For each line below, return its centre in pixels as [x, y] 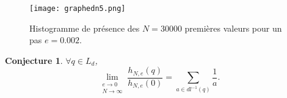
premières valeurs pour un [233, 28]
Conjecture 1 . [34, 60]
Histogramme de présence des [85, 28]
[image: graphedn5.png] [78, 9]
